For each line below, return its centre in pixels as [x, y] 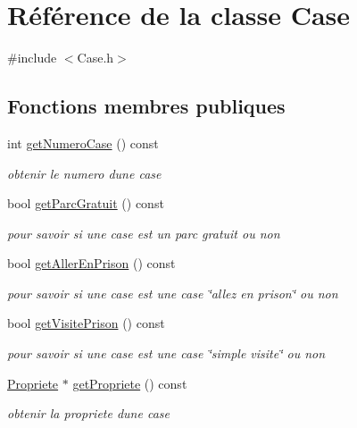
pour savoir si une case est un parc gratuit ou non [144, 233]
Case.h [95, 58]
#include [32, 58]
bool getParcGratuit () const [86, 203]
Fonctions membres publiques [146, 106]
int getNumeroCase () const [83, 143]
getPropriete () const [130, 383]
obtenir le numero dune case [84, 173]
